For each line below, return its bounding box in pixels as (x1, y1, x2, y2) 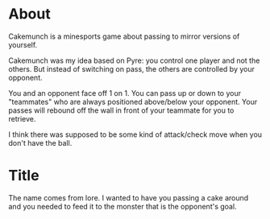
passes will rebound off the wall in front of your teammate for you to (8, 105, 235, 115)
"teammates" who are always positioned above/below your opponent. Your (8, 97, 258, 106)
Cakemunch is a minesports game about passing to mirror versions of (8, 31, 240, 41)
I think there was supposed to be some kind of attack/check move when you (8, 130, 263, 139)
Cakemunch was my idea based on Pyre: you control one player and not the (8, 56, 260, 65)
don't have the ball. (8, 138, 73, 147)
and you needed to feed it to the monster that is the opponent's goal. (8, 201, 237, 211)
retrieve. (8, 114, 36, 123)
